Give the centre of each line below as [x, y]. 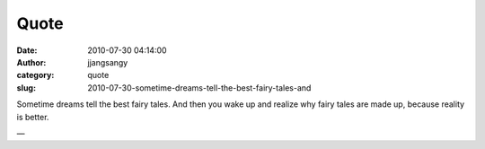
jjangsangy [108, 62]
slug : [26, 88]
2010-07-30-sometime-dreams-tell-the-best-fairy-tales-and [199, 88]
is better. [33, 117]
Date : [27, 50]
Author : [31, 62]
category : [35, 75]
